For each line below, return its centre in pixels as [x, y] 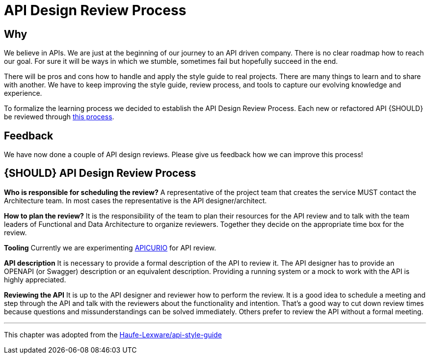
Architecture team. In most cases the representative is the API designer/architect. [135, 200]
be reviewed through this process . [59, 117]
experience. [23, 93]
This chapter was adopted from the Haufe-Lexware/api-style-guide [113, 334]
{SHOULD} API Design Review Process [100, 173]
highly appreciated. [35, 279]
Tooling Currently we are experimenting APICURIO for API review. [110, 248]
